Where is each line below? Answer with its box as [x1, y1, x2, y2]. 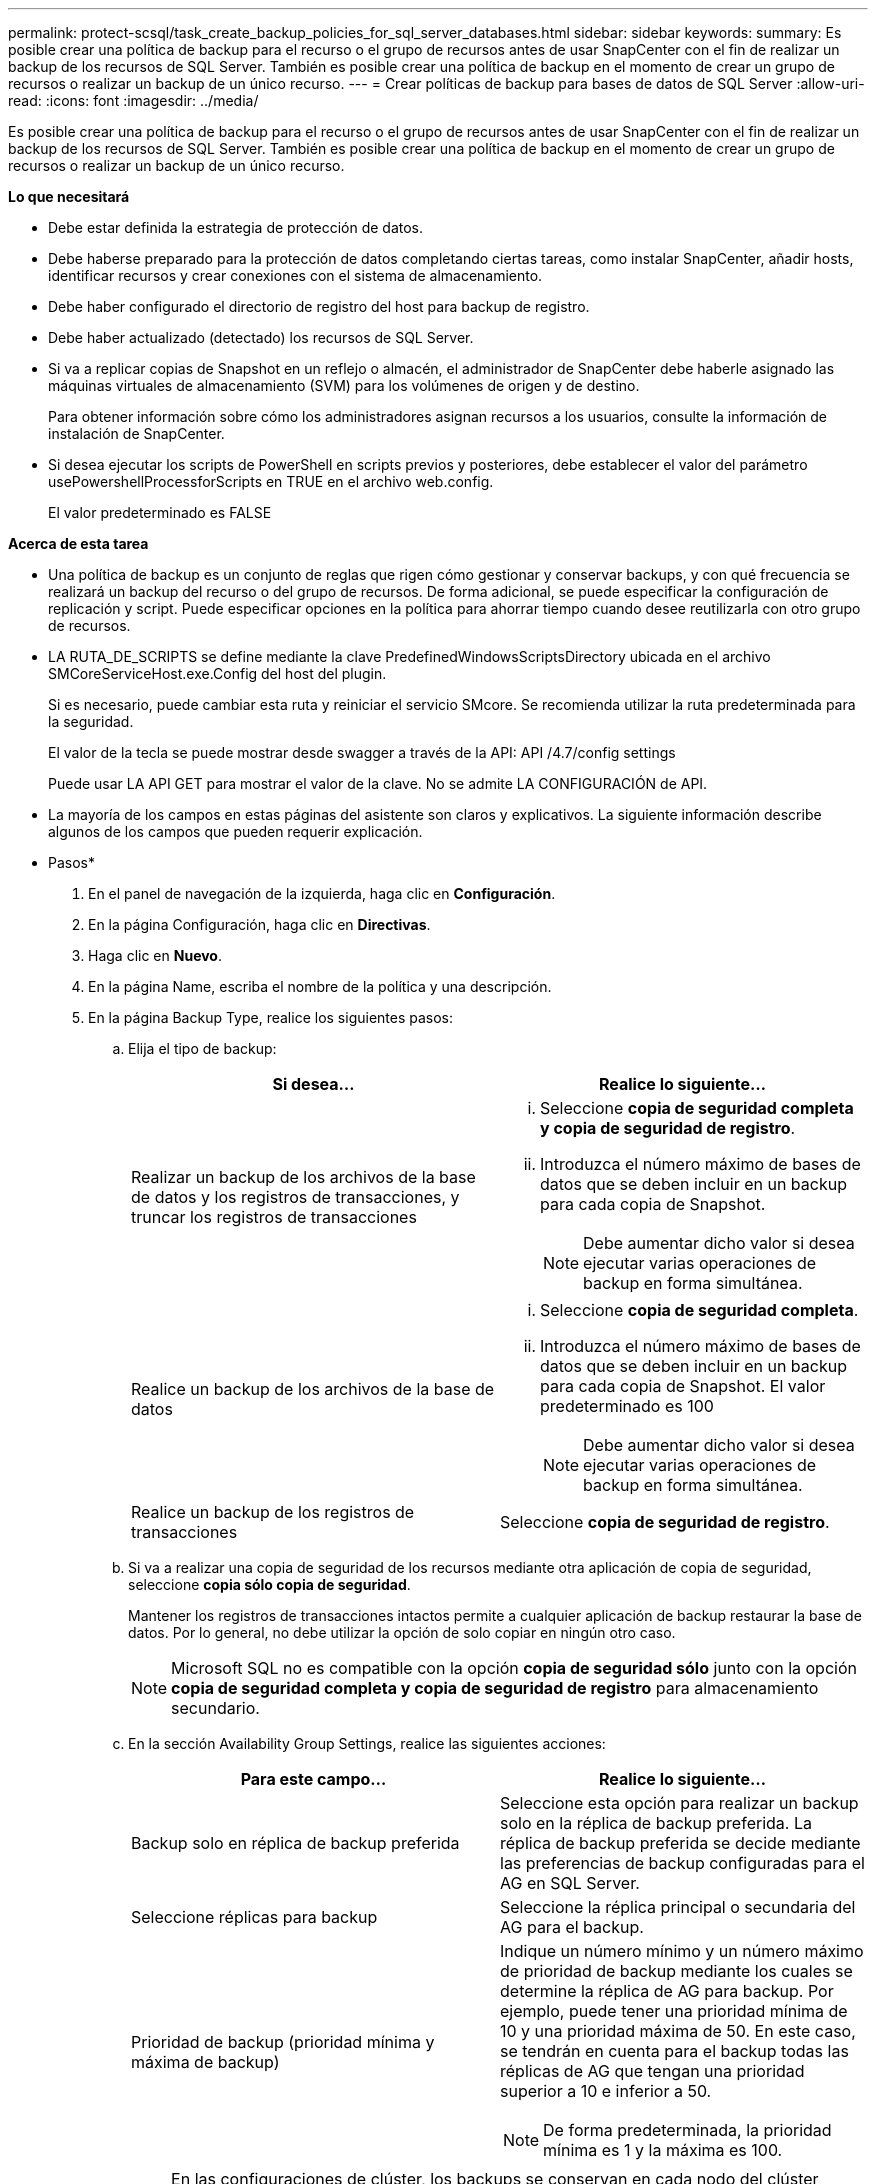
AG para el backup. [500, 1917, 644, 1937]
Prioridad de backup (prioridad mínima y [131, 2032, 435, 2052]
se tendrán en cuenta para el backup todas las [500, 2041, 849, 2061]
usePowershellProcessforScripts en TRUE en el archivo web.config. [48, 473, 494, 490]
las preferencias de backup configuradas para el [500, 1853, 865, 1873]
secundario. [171, 1698, 260, 1718]
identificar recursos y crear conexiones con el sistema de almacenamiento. [48, 267, 543, 284]
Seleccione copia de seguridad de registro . [500, 1512, 830, 1532]
